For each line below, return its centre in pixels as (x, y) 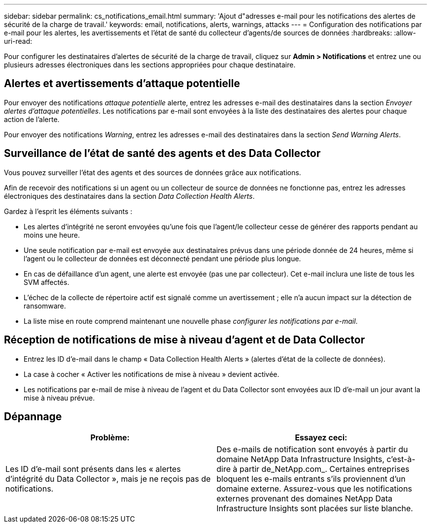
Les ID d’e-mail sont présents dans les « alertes (93, 469)
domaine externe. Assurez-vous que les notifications (314, 489)
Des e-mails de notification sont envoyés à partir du (312, 449)
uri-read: (18, 41)
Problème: (110, 438)
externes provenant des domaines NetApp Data (305, 499)
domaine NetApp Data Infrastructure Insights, (301, 459)
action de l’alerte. (32, 119)
